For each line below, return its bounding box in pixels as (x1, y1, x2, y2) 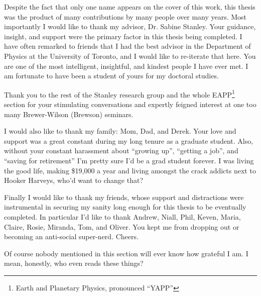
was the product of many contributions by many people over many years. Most (4, 11, 247, 22)
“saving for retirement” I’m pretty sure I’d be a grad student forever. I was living (4, 155, 254, 165)
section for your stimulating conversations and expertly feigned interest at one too (4, 99, 256, 109)
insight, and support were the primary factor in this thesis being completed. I (4, 31, 242, 41)
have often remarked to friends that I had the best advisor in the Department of (4, 41, 251, 51)
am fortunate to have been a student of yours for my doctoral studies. (4, 70, 219, 81)
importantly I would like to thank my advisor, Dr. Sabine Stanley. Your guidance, (4, 21, 256, 32)
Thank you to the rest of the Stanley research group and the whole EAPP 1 (4, 87, 235, 100)
